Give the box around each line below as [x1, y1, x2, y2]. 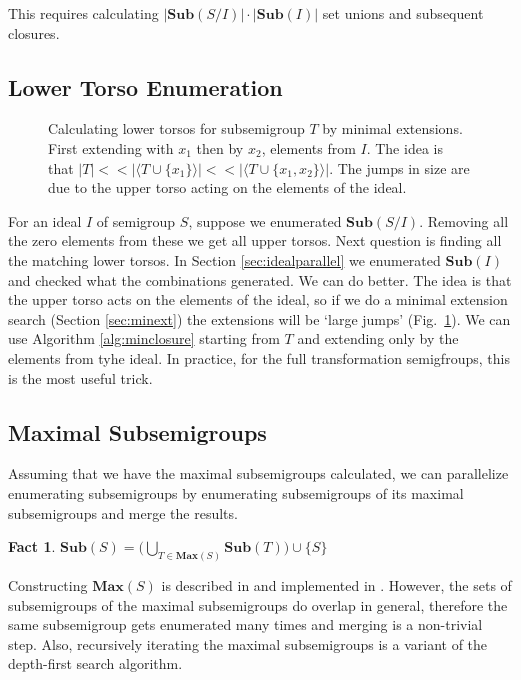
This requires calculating [8, 3, 159, 23]
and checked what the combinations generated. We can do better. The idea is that [8, 269, 512, 290]
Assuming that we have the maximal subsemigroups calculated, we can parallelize [8, 463, 509, 484]
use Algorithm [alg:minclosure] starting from [8, 328, 280, 349]
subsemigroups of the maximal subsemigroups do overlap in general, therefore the [8, 594, 508, 615]
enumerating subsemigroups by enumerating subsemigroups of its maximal [8, 482, 464, 503]
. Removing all [419, 210, 509, 231]
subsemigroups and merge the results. [8, 502, 238, 523]
